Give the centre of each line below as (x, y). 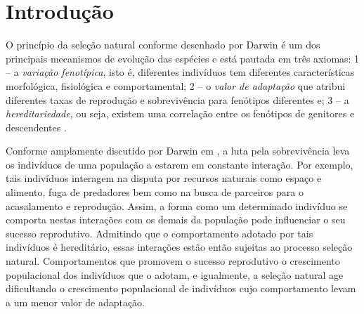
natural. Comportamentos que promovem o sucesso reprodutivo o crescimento (173, 261)
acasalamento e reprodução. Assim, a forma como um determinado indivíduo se (177, 205)
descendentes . (36, 127)
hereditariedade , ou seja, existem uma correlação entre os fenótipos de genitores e (180, 113)
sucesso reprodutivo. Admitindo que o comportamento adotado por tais (160, 233)
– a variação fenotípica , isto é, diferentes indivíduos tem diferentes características (180, 72)
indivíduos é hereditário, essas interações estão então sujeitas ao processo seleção (179, 247)
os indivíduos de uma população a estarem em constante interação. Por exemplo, (180, 164)
